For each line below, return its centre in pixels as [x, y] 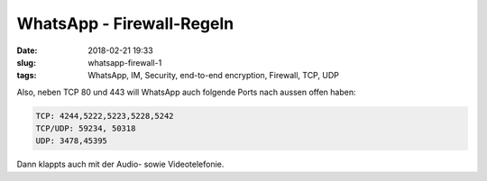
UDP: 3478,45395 [72, 141]
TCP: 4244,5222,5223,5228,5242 [105, 116]
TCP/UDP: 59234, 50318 [86, 129]
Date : [27, 50]
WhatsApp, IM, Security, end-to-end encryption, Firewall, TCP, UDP [214, 76]
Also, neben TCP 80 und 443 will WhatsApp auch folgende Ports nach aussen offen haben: [186, 92]
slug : [26, 62]
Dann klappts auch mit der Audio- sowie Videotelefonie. [120, 164]
